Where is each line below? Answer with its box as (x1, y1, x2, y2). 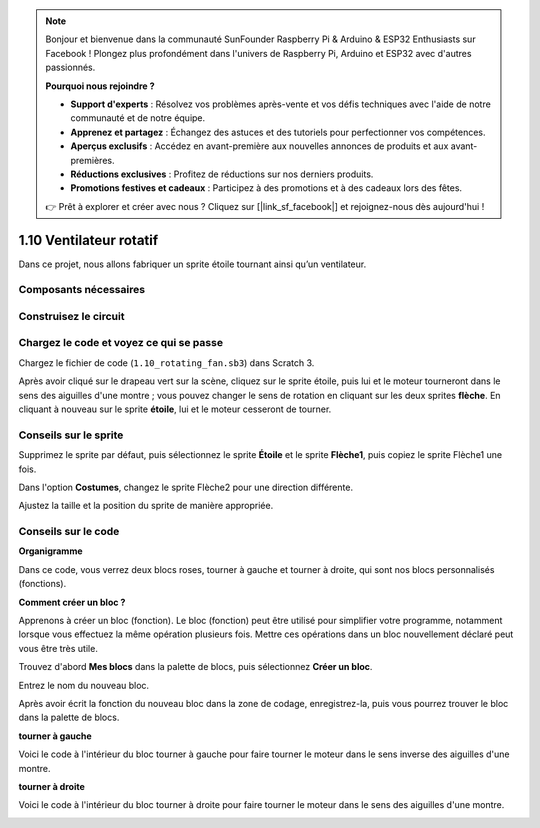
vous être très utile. (18, 642, 99, 654)
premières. (70, 154, 115, 166)
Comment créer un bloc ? (18, 596, 126, 608)
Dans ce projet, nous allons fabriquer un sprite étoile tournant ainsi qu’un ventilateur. (18, 258, 367, 270)
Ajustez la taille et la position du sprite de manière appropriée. (18, 500, 274, 512)
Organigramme (18, 545, 84, 557)
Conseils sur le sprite (18, 428, 124, 442)
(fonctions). (18, 578, 67, 590)
